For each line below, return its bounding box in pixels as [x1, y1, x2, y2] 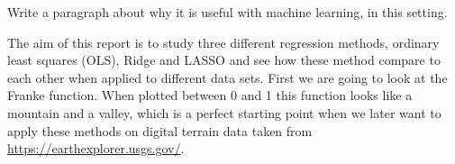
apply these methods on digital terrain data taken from [7, 121, 313, 140]
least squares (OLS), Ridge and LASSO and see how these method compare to [7, 50, 441, 69]
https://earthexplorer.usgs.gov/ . [7, 139, 185, 158]
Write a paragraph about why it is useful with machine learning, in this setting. [7, 3, 448, 21]
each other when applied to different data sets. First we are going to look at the [7, 68, 448, 87]
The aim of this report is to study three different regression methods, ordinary [7, 32, 440, 51]
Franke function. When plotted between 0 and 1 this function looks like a [7, 86, 413, 105]
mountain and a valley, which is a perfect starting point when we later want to [7, 103, 441, 122]
